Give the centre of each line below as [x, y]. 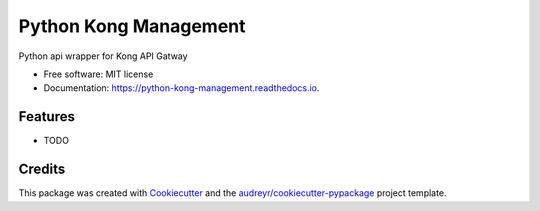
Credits [42, 169]
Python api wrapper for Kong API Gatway [103, 56]
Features [46, 116]
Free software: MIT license [98, 74]
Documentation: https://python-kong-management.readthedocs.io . [181, 88]
